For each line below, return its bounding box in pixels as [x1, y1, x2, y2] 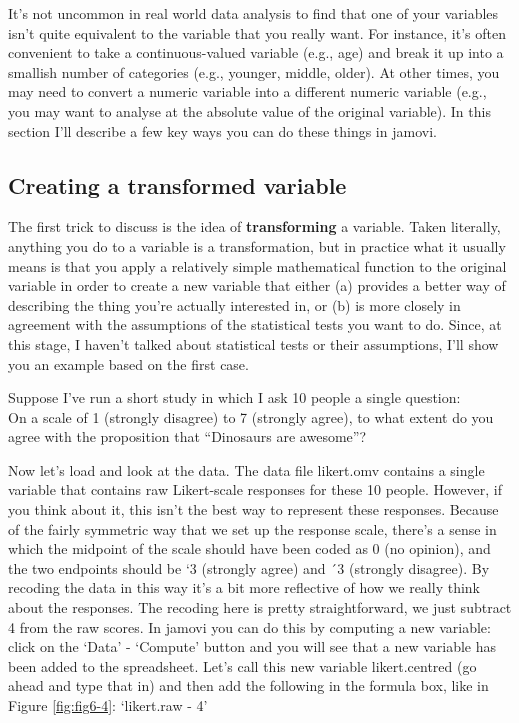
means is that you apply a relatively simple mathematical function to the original [8, 255, 507, 276]
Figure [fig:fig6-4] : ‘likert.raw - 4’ [8, 695, 208, 716]
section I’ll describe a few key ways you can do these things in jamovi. [8, 120, 437, 141]
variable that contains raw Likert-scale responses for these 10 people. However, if [8, 479, 502, 500]
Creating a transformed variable [8, 169, 347, 200]
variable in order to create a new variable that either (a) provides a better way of [8, 275, 506, 296]
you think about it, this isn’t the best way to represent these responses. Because [8, 499, 499, 520]
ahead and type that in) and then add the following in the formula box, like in [8, 675, 489, 696]
